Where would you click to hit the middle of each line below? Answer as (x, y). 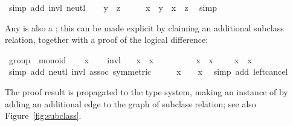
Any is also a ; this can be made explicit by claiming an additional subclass (144, 27)
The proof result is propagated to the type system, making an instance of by (146, 91)
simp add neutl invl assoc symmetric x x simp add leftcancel (148, 71)
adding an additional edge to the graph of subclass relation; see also (130, 103)
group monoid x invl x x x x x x (130, 59)
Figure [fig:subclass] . (43, 115)
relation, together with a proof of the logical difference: (107, 39)
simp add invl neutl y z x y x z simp (113, 7)
